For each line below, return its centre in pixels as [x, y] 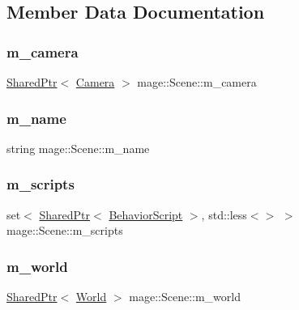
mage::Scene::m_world [185, 297]
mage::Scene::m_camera [197, 82]
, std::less [224, 214]
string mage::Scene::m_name [78, 148]
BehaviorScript [146, 214]
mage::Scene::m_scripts [65, 230]
